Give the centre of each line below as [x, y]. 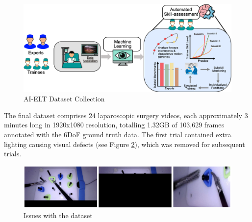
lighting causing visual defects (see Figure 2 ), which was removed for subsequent [125, 144]
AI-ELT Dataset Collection [64, 99]
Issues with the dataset [58, 215]
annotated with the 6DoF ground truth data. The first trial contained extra [118, 135]
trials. [13, 154]
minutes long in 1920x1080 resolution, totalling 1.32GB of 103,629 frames [114, 125]
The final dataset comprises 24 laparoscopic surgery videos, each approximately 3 [126, 115]
